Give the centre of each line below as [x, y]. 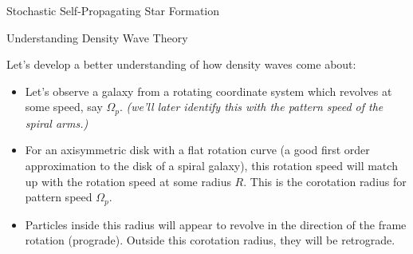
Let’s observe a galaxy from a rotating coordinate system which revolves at [208, 91]
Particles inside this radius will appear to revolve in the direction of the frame [216, 224]
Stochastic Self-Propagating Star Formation [113, 10]
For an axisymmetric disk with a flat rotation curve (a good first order [197, 150]
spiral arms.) [57, 123]
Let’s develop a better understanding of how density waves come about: [181, 64]
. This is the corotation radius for [325, 181]
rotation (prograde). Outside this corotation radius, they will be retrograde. [210, 240]
